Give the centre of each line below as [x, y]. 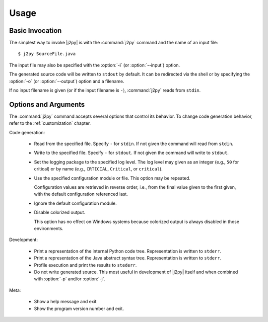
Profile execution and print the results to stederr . [85, 265]
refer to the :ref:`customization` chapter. [50, 123]
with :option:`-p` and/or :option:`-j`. [70, 279]
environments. [49, 228]
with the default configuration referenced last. [81, 194]
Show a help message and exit [65, 302]
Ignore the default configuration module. [75, 203]
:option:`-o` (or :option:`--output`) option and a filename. [67, 81]
